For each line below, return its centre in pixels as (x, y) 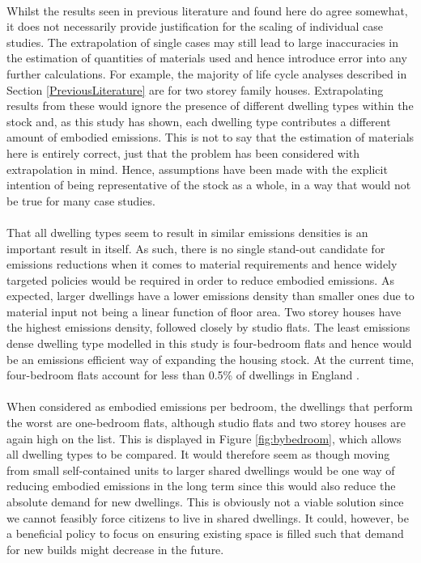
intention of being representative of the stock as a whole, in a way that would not (209, 185)
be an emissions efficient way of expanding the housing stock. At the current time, (210, 359)
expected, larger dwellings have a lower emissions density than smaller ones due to (210, 296)
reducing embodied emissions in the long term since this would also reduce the (201, 486)
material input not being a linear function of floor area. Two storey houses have (204, 311)
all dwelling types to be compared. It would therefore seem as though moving (198, 454)
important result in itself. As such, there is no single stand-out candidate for (196, 248)
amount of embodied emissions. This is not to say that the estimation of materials (210, 137)
